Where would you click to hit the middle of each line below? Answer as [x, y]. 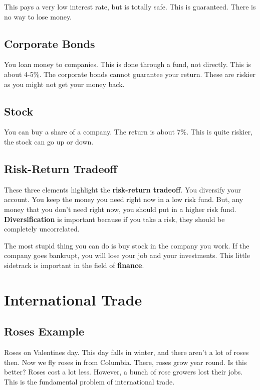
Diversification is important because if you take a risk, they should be [114, 219]
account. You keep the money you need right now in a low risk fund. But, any [124, 199]
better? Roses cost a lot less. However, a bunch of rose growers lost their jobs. [123, 372]
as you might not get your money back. [64, 84]
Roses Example [44, 331]
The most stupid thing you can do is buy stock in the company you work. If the [127, 245]
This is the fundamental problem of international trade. [89, 381]
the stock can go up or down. [49, 141]
